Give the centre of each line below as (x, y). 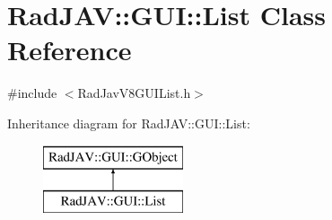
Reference (70, 50)
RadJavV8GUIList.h (134, 93)
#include (32, 93)
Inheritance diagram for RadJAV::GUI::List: (129, 123)
